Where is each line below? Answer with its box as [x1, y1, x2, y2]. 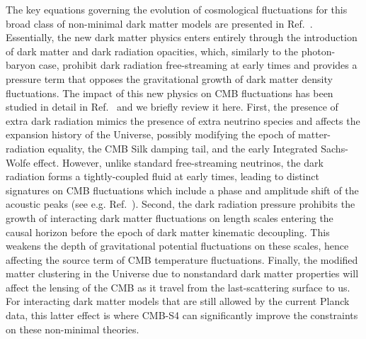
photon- [301, 43, 336, 58]
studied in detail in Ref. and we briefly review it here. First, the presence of [6, 99, 338, 114]
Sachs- [321, 140, 348, 155]
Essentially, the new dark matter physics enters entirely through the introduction [6, 30, 358, 45]
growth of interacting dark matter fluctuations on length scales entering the [6, 210, 333, 225]
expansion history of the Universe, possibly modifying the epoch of [6, 127, 295, 142]
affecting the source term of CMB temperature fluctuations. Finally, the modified [6, 252, 358, 267]
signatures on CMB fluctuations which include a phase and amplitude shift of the [6, 182, 359, 197]
